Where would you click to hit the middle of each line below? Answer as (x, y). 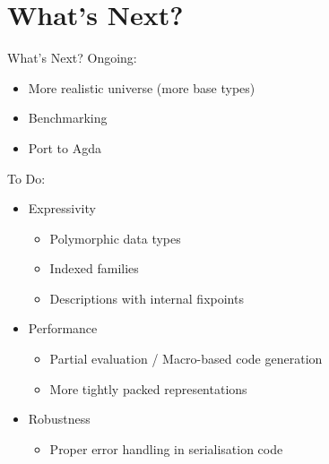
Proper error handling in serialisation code (166, 448)
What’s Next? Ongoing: (72, 58)
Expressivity (62, 208)
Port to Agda (65, 147)
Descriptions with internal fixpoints (147, 298)
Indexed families (94, 268)
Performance (63, 328)
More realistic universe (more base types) (142, 87)
